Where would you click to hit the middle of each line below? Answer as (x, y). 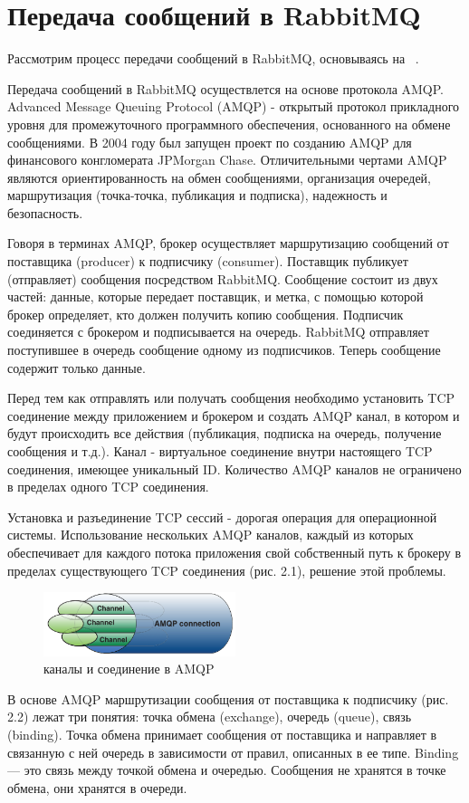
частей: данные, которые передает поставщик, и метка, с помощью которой (215, 296)
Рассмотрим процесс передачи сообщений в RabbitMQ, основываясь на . (213, 58)
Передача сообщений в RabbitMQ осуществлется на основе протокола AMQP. (226, 88)
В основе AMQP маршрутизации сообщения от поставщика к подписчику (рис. (228, 698)
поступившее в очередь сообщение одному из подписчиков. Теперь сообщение (224, 350)
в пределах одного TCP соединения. (108, 487)
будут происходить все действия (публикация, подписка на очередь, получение (225, 433)
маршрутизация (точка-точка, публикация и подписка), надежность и (197, 195)
